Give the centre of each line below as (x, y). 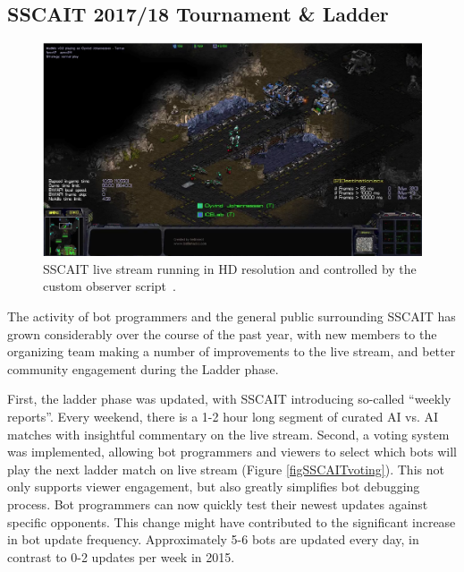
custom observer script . (110, 286)
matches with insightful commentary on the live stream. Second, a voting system (228, 434)
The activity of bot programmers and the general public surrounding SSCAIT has (232, 316)
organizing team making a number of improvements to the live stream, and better (232, 351)
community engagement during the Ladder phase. (143, 368)
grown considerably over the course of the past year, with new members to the (222, 333)
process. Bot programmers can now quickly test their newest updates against (218, 504)
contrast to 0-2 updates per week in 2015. (121, 556)
